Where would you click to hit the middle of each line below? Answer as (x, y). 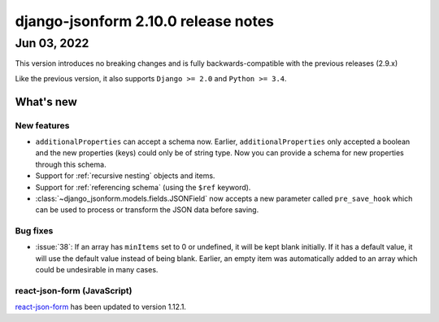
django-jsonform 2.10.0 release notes (145, 21)
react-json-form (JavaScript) (74, 290)
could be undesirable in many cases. (97, 270)
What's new (46, 102)
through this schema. (71, 164)
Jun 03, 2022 (52, 43)
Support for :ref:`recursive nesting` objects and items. (125, 176)
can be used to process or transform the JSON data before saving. (147, 210)
